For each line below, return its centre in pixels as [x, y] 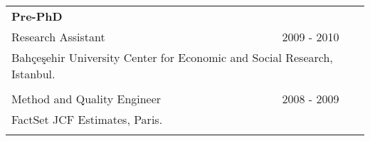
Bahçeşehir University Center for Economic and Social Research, [172, 57]
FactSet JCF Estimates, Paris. [87, 119]
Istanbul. [33, 74]
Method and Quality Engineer [86, 99]
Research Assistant [58, 37]
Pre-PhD [37, 16]
